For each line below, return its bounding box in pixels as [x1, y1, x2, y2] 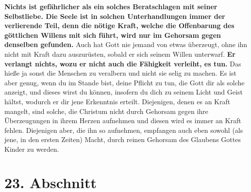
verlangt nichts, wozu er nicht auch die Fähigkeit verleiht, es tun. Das [4, 58, 241, 68]
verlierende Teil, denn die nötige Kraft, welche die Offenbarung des [4, 20, 234, 31]
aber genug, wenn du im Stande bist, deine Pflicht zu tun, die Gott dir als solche [4, 77, 245, 87]
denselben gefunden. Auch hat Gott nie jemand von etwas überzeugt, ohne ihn [4, 39, 248, 49]
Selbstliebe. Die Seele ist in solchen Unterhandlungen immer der [4, 11, 225, 21]
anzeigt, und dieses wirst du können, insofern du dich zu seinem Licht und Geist [4, 87, 243, 97]
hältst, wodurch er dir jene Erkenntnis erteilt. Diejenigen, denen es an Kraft [4, 96, 231, 106]
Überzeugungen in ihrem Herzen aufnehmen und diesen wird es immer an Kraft [4, 115, 241, 126]
